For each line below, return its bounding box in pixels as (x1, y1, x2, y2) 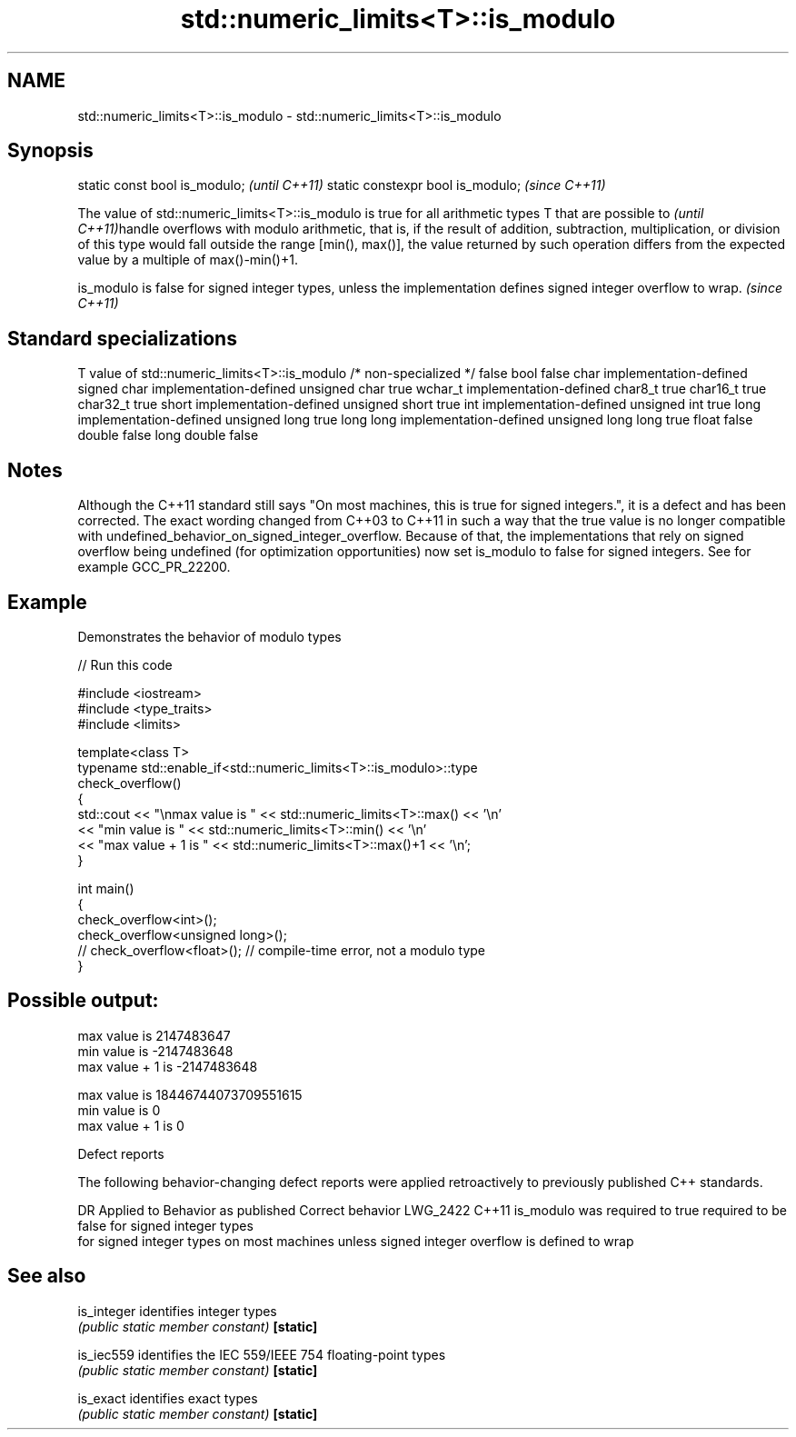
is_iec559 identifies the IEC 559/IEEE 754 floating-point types (77, 1346, 446, 1362)
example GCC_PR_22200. (77, 559, 231, 575)
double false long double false (77, 427, 259, 444)
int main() (77, 880, 134, 896)
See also (7, 1264, 86, 1288)
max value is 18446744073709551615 (77, 1086, 303, 1103)
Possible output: (7, 989, 159, 1013)
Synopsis (7, 139, 94, 163)
